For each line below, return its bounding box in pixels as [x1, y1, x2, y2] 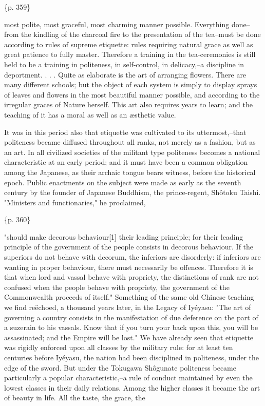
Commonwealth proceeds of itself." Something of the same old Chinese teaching [4, 292, 254, 302]
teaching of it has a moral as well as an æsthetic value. [4, 109, 176, 120]
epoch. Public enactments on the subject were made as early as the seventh [4, 177, 241, 187]
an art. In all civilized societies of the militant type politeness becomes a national [4, 146, 260, 157]
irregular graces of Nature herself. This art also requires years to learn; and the [4, 99, 253, 110]
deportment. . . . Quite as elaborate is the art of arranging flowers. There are [4, 69, 247, 80]
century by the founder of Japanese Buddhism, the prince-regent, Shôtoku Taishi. [4, 187, 261, 198]
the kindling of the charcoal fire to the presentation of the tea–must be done [21, 29, 261, 40]
